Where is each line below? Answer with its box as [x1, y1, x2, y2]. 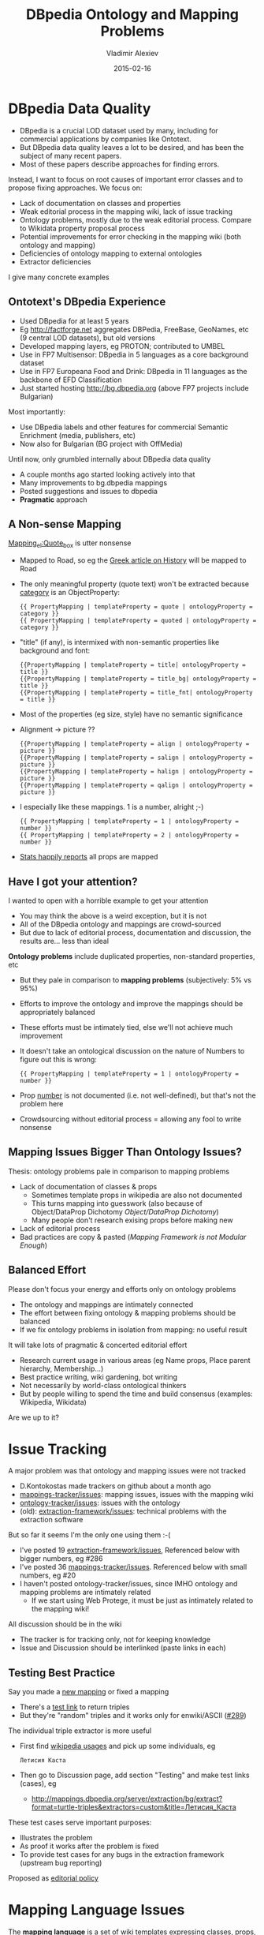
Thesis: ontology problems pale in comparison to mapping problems [8, 1166, 230, 1176]
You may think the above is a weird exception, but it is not [19, 911, 207, 920]
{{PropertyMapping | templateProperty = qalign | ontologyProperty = [19, 781, 254, 790]
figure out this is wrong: [19, 1054, 97, 1064]
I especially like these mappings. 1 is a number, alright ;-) [19, 803, 204, 812]
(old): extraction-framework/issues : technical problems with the [19, 1506, 227, 1516]
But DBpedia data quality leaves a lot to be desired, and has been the [19, 142, 244, 152]
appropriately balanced [19, 1007, 96, 1016]
